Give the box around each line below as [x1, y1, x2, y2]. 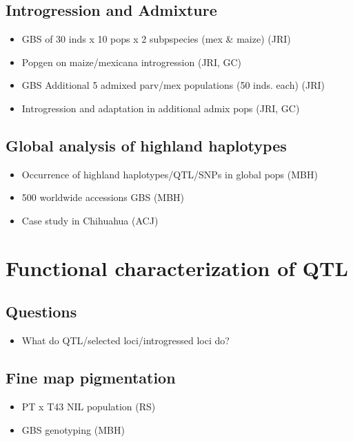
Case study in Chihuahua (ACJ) [21, 213, 159, 227]
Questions [6, 301, 77, 322]
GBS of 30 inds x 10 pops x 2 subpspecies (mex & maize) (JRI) [21, 32, 291, 46]
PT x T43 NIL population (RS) [21, 399, 156, 413]
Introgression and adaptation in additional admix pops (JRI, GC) [21, 101, 300, 115]
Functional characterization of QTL [6, 253, 348, 282]
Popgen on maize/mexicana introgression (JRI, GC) [21, 54, 242, 69]
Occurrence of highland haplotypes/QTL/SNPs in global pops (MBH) [21, 167, 318, 181]
